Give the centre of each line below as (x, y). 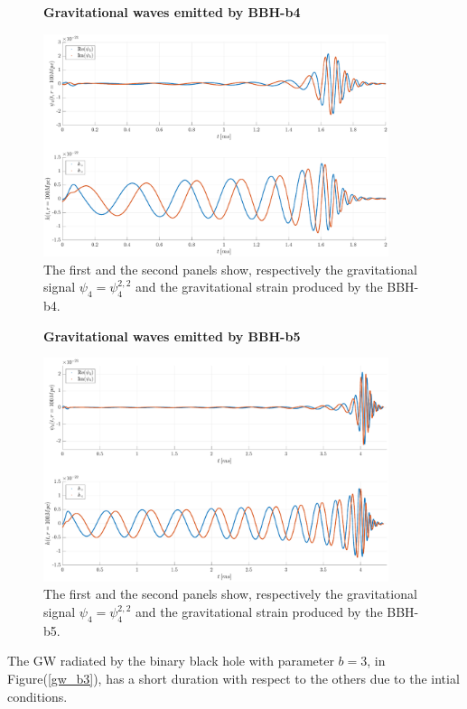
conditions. (37, 696)
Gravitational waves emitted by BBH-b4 (172, 12)
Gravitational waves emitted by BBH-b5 (172, 336)
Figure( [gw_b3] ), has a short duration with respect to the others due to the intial (233, 679)
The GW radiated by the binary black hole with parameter (171, 661)
